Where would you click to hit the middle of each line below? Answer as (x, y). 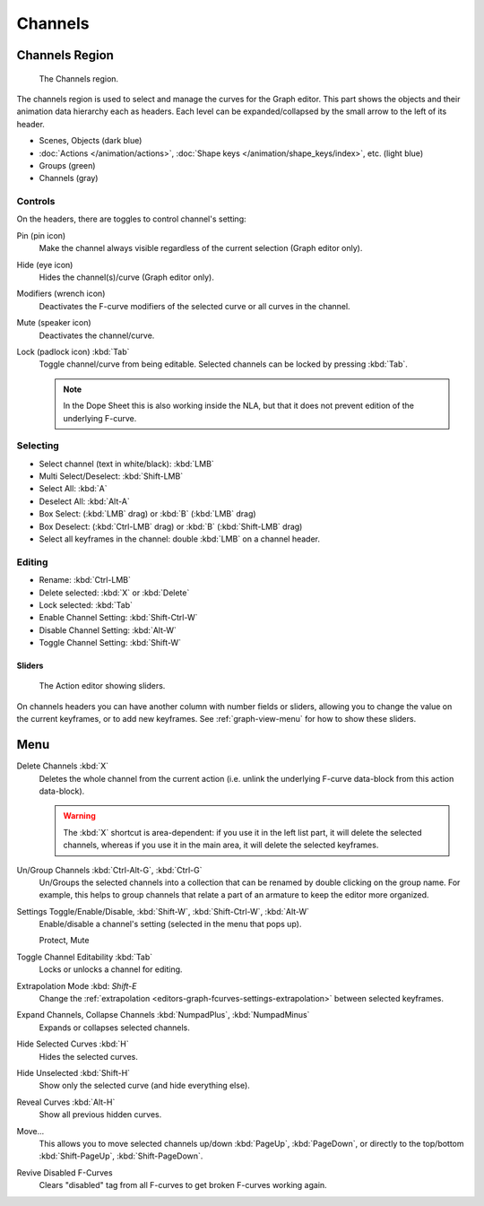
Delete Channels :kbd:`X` (63, 766)
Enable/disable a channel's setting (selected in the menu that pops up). (170, 924)
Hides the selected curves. (88, 1056)
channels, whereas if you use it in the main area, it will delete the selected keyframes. (221, 845)
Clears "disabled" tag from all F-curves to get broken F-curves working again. (183, 1185)
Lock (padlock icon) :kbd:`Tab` (73, 351)
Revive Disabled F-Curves (65, 1172)
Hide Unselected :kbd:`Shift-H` (73, 1072)
